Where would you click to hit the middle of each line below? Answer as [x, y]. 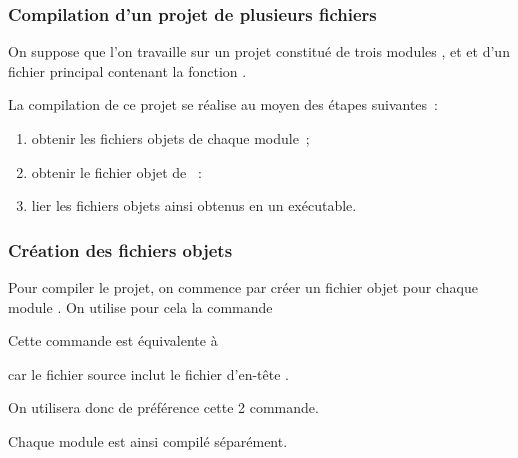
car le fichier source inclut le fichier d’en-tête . [148, 373]
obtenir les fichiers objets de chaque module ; [170, 138]
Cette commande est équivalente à [113, 340]
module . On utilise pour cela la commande [140, 306]
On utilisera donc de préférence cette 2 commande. [163, 407]
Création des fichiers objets [120, 249]
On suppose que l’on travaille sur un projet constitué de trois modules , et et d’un [259, 51]
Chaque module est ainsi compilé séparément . [148, 440]
